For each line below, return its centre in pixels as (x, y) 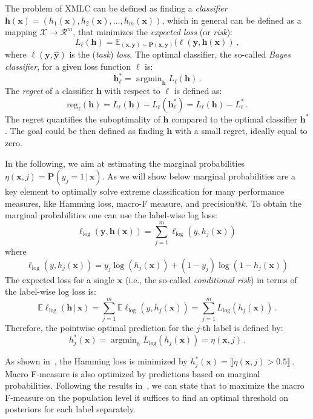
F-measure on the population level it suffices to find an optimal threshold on (147, 397)
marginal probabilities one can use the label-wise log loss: (111, 215)
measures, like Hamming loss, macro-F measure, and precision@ (123, 203)
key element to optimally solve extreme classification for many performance (145, 191)
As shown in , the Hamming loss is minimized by (96, 361)
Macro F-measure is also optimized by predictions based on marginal (133, 373)
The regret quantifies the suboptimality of (83, 119)
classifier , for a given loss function (68, 66)
